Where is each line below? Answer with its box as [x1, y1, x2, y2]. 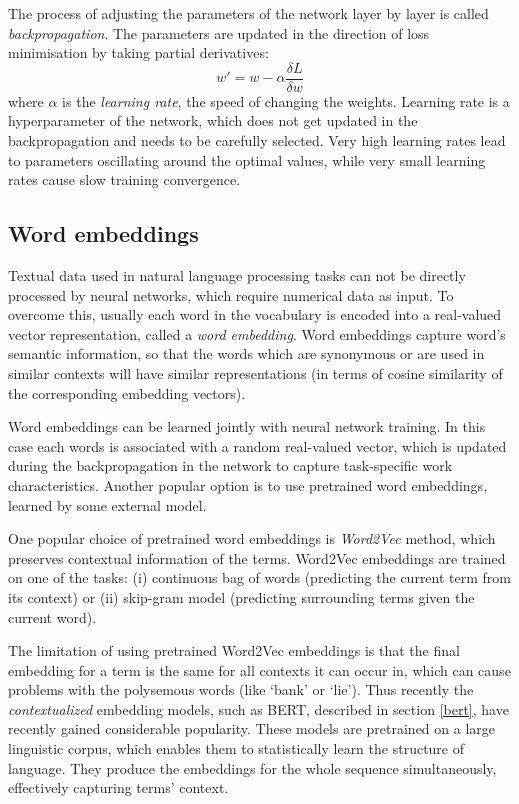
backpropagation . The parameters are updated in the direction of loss [8, 22, 430, 43]
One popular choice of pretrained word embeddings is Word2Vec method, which [8, 528, 496, 549]
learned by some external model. [8, 494, 207, 515]
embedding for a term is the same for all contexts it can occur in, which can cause [8, 659, 511, 680]
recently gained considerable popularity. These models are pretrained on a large [8, 718, 496, 739]
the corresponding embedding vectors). [8, 382, 246, 403]
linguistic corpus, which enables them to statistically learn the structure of [8, 738, 465, 759]
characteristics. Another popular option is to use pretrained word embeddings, [8, 474, 488, 495]
